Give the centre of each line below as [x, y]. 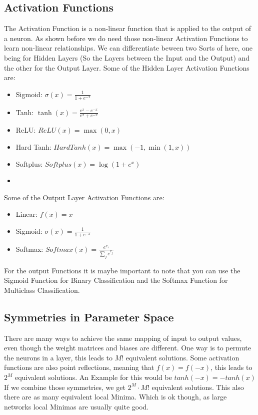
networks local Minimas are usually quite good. [76, 406]
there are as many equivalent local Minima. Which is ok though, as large [115, 397]
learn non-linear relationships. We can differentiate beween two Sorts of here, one [128, 48]
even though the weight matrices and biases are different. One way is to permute [127, 348]
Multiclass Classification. [42, 290]
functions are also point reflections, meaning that [79, 367]
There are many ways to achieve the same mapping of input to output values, [123, 338]
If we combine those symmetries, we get [65, 387]
